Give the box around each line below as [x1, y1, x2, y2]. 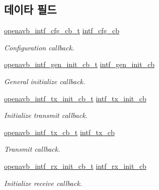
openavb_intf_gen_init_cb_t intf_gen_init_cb [4, 59, 155, 70]
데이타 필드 [4, 2, 57, 17]
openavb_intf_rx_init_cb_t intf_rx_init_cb [4, 160, 146, 171]
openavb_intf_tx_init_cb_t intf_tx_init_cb [4, 93, 146, 103]
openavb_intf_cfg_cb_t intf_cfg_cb [4, 25, 120, 36]
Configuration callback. [4, 42, 74, 52]
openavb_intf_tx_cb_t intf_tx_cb [4, 126, 115, 137]
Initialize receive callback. [4, 177, 83, 188]
